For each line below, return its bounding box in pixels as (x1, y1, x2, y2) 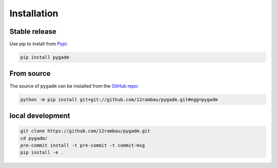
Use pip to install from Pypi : (9, 41, 68, 47)
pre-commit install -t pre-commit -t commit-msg (20, 142, 145, 148)
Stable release (9, 27, 56, 36)
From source (9, 69, 51, 78)
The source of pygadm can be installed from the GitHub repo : (9, 82, 139, 89)
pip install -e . (20, 150, 64, 156)
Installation (9, 8, 58, 19)
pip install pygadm (20, 54, 69, 60)
